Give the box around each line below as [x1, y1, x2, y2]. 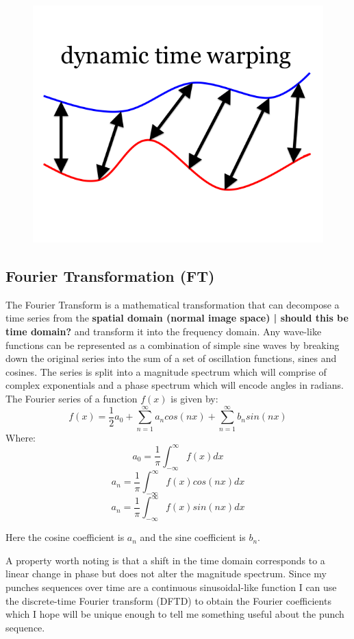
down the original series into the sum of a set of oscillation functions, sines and [5, 351, 337, 365]
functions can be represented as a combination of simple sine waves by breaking [5, 337, 340, 352]
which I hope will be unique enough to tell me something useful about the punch [5, 607, 344, 621]
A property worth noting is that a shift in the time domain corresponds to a [5, 553, 325, 567]
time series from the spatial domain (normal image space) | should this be [5, 311, 349, 325]
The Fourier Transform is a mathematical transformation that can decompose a [5, 297, 340, 311]
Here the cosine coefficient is [5, 530, 125, 544]
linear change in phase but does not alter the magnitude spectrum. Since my [5, 566, 327, 581]
